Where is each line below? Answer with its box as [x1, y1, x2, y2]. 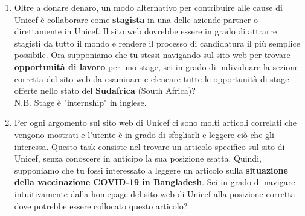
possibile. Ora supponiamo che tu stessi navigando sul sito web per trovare [14, 48, 291, 61]
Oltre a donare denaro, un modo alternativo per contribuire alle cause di [14, 1, 283, 13]
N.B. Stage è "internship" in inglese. [14, 96, 147, 108]
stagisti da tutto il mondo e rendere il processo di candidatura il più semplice [14, 36, 300, 49]
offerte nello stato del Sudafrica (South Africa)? [14, 84, 196, 97]
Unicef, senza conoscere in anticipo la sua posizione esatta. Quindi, [14, 152, 262, 165]
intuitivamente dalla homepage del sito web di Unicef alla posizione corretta [14, 187, 295, 200]
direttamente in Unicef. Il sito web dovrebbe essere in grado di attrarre [14, 25, 277, 38]
